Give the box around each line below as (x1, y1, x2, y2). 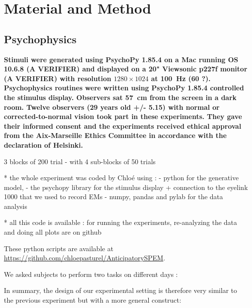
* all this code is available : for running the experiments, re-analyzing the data (4, 217, 237, 227)
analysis (4, 201, 27, 211)
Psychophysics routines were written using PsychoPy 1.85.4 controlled (4, 83, 244, 93)
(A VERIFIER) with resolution (4, 73, 111, 83)
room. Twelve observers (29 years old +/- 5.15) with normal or (4, 102, 220, 112)
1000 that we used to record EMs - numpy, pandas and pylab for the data (4, 191, 223, 202)
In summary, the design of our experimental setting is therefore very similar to (4, 285, 237, 295)
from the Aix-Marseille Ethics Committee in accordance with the (4, 130, 227, 140)
